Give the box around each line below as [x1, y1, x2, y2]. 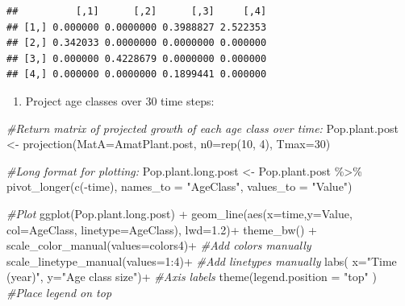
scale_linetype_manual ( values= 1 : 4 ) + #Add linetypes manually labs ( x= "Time [6, 252, 397, 269]
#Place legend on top [6, 283, 112, 300]
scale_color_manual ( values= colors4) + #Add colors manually [6, 237, 311, 254]
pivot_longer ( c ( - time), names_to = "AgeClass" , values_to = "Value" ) [6, 178, 353, 195]
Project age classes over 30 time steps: [25, 92, 215, 109]
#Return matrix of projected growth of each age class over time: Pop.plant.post [6, 119, 399, 136]
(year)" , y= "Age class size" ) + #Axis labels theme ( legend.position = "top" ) [6, 268, 377, 285]
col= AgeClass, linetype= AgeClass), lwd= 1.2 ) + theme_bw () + [6, 221, 317, 238]
